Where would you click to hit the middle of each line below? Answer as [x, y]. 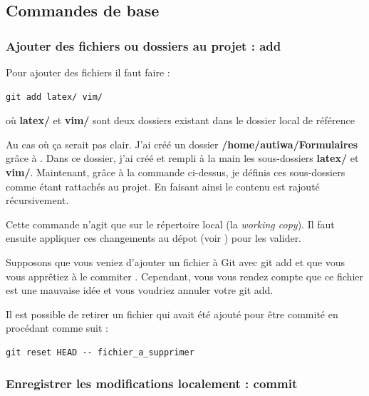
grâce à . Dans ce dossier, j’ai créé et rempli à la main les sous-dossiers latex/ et [182, 158]
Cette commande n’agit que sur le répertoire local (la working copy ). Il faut [170, 224]
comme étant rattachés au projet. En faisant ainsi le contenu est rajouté [163, 186]
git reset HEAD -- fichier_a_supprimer [100, 352]
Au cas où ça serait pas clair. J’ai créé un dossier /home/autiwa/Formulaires [182, 144]
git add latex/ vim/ [54, 97]
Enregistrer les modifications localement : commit [152, 384]
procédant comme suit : [57, 328]
